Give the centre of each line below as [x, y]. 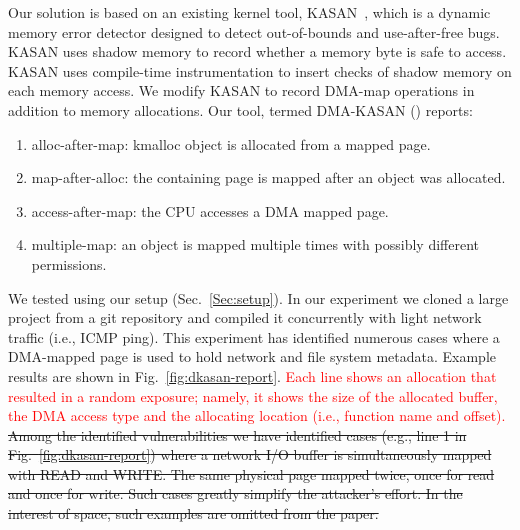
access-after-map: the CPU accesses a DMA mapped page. [210, 210]
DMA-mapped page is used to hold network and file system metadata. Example [252, 356]
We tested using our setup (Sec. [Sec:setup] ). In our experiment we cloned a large [258, 297]
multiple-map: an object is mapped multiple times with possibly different [255, 244]
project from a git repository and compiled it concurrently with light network [245, 317]
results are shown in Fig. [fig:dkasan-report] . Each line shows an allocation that [252, 375]
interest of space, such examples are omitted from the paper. [193, 513]
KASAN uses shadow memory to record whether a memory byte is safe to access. [257, 51]
